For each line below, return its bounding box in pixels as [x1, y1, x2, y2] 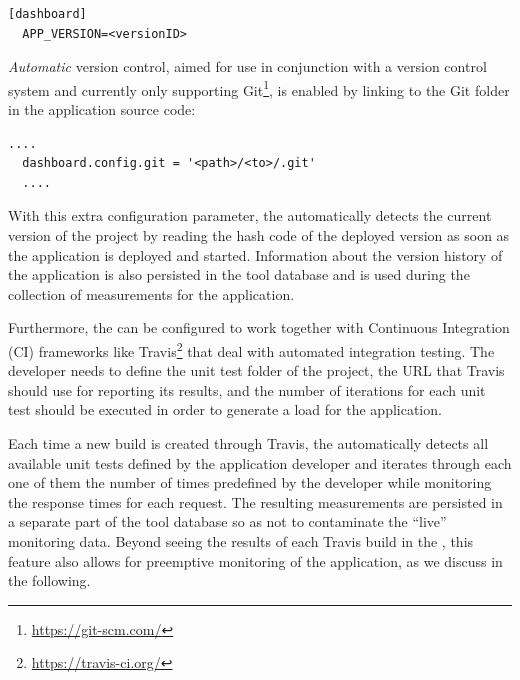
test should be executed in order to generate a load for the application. [8, 399, 442, 420]
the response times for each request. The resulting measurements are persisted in [8, 491, 503, 512]
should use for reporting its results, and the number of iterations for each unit [8, 379, 486, 400]
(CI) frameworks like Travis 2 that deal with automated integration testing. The [8, 337, 495, 361]
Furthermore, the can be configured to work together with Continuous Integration [8, 317, 510, 338]
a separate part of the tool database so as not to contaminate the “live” [8, 511, 447, 532]
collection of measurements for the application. [8, 283, 295, 304]
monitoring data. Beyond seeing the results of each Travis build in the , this [8, 530, 474, 551]
